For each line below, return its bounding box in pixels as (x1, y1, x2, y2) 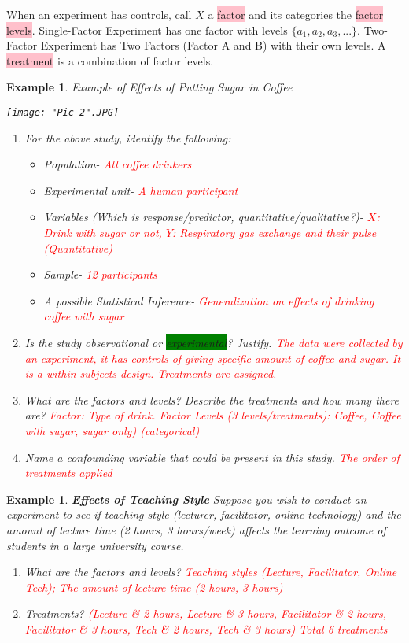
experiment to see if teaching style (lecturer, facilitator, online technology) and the (6, 506, 401, 523)
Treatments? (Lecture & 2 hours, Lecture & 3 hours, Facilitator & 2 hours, (24, 605, 386, 622)
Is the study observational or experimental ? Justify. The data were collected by (24, 334, 403, 350)
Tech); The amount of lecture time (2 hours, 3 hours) (24, 578, 283, 595)
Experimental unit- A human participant (43, 182, 238, 198)
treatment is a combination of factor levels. (6, 52, 214, 68)
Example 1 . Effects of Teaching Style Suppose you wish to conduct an (6, 490, 367, 507)
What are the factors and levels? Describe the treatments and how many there (24, 391, 400, 408)
